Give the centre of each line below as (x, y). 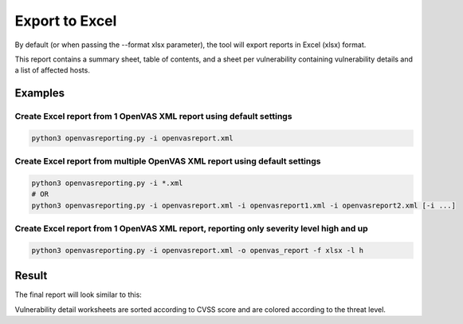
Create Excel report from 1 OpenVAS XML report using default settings (153, 117)
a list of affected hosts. (53, 70)
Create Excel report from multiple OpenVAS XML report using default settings (168, 161)
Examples (40, 93)
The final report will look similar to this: (78, 294)
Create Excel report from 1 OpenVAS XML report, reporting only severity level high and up (191, 229)
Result (31, 276)
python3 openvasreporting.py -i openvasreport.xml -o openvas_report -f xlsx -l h (198, 250)
